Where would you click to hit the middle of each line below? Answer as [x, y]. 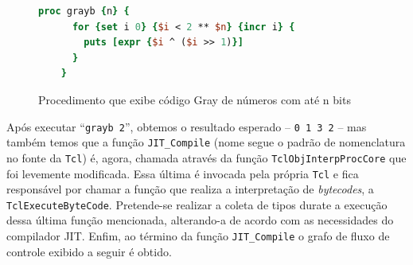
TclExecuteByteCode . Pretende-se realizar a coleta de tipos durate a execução [197, 204]
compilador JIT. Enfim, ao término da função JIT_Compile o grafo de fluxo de [198, 236]
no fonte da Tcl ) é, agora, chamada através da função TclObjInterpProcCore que [206, 157]
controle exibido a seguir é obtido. [89, 251]
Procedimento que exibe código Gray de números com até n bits [195, 99]
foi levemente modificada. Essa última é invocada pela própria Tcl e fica [183, 173]
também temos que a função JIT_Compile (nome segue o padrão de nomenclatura [206, 142]
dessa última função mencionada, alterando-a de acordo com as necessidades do [200, 220]
